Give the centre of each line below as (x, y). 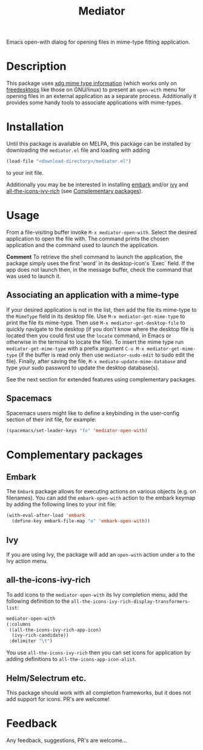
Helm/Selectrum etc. (46, 678)
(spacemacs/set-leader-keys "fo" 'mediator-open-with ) (77, 430)
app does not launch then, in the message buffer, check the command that (99, 269)
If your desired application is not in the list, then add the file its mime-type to (101, 309)
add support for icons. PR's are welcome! (58, 699)
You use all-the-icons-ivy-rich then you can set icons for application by (98, 653)
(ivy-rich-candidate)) (40, 636)
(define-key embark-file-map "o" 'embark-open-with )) (81, 521)
